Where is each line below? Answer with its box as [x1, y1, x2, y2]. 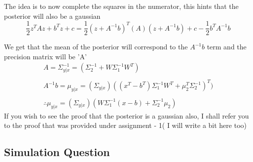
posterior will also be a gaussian [4, 10, 101, 21]
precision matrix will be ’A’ [4, 51, 87, 61]
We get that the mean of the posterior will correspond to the [4, 41, 188, 52]
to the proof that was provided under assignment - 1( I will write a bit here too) [4, 120, 247, 130]
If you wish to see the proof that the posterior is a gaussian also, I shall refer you [4, 110, 249, 121]
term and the [207, 41, 247, 52]
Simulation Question [4, 144, 110, 160]
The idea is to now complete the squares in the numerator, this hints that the [4, 1, 239, 11]
